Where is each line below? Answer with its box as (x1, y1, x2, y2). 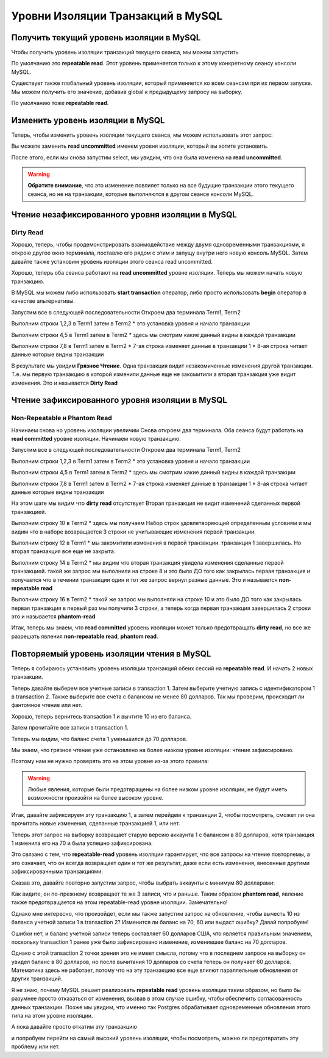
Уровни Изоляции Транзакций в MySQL (11, 9, 223, 23)
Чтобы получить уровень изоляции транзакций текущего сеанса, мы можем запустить (11, 49, 239, 56)
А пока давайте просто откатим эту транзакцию (11, 1023, 137, 1031)
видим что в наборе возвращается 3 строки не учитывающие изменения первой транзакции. (11, 528, 256, 535)
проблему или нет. (11, 1043, 60, 1050)
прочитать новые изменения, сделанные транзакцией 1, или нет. (11, 820, 180, 827)
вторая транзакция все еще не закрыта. (11, 548, 116, 555)
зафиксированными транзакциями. (11, 868, 104, 875)
